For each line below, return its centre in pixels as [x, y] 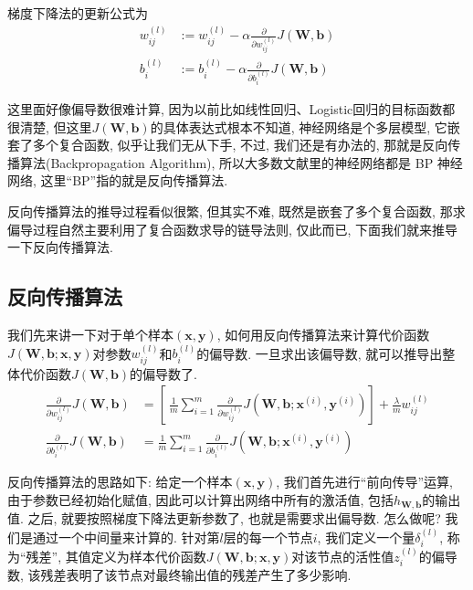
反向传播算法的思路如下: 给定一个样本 [120, 482]
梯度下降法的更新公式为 [78, 13]
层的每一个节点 [268, 537]
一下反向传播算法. [60, 247]
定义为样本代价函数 [148, 557]
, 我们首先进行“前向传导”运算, [364, 482]
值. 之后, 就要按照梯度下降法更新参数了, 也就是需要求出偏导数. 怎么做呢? [224, 518]
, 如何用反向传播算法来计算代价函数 [323, 334]
